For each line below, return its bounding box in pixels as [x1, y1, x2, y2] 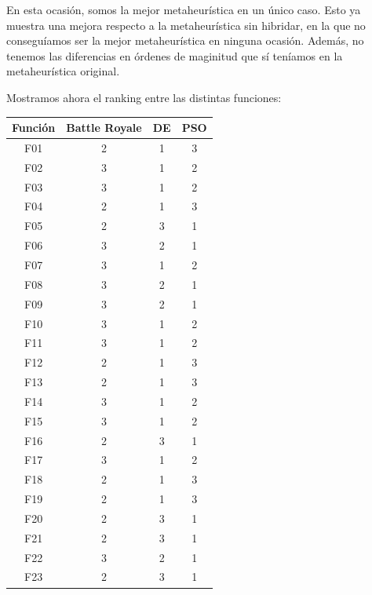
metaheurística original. [6, 63, 120, 79]
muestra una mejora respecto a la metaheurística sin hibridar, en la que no [6, 16, 366, 33]
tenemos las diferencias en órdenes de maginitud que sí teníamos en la [6, 47, 343, 64]
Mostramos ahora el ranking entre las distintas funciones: [6, 89, 282, 105]
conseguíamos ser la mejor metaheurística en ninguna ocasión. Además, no [6, 32, 364, 49]
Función [12, 119, 56, 136]
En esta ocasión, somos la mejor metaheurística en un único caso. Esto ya [6, 2, 361, 17]
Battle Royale [66, 119, 142, 136]
